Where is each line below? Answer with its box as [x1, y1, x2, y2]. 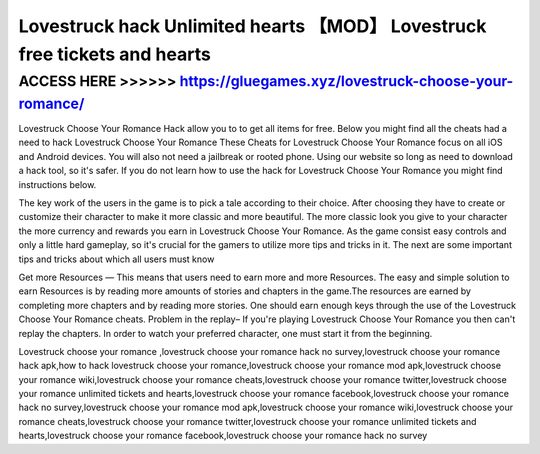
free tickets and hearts [18, 43, 212, 65]
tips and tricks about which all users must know [18, 253, 215, 265]
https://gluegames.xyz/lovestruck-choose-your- [179, 72, 514, 90]
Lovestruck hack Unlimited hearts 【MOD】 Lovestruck [18, 15, 487, 37]
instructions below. [18, 178, 97, 190]
